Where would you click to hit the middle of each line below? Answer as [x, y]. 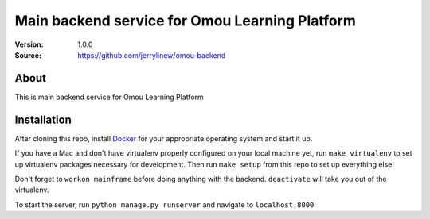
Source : [28, 55]
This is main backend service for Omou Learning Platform [109, 97]
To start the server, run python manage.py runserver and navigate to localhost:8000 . [165, 204]
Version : [29, 44]
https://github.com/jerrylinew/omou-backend [152, 55]
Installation [43, 119]
